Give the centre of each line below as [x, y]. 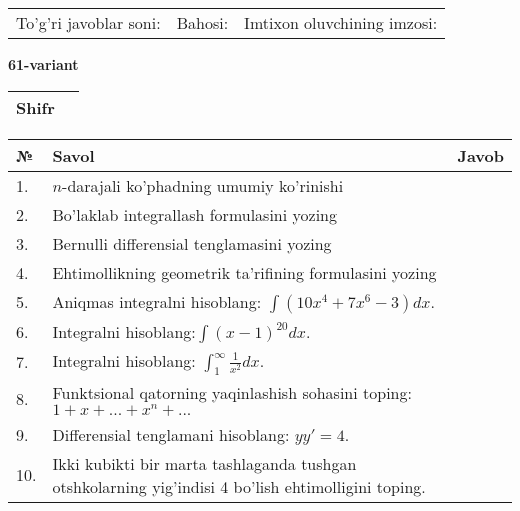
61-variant [43, 64]
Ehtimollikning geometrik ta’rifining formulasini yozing [244, 272]
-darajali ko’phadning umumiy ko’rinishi [203, 185]
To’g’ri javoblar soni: [88, 22]
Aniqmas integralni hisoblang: [157, 301]
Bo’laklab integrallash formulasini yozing [194, 214]
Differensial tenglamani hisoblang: [171, 434]
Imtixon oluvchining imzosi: [341, 22]
